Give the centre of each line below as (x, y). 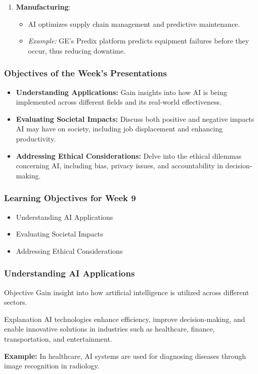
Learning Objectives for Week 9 (70, 198)
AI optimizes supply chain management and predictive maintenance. (134, 24)
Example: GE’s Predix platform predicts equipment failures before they (139, 41)
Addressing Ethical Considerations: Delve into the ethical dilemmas (129, 155)
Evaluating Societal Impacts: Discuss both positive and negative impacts (135, 119)
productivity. (36, 138)
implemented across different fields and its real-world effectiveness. (119, 102)
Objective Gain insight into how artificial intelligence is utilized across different (127, 292)
